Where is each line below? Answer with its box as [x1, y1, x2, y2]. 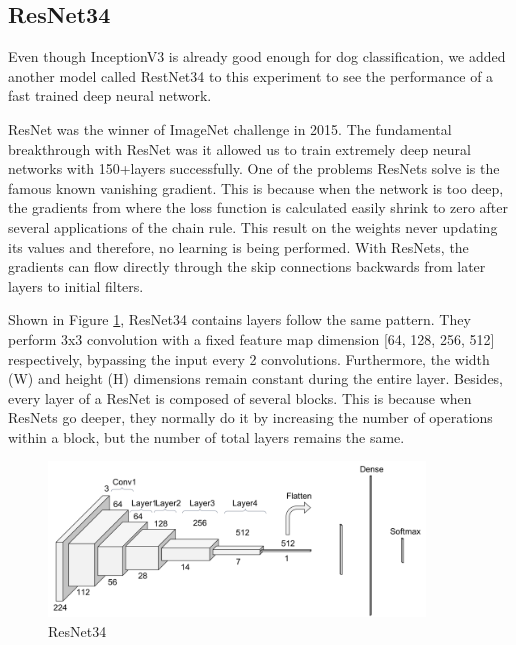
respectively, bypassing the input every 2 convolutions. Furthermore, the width [8, 348, 490, 369]
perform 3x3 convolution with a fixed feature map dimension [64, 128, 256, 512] [8, 328, 495, 349]
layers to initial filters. [8, 275, 144, 296]
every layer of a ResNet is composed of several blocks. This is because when [8, 387, 472, 408]
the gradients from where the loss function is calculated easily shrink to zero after [8, 197, 509, 218]
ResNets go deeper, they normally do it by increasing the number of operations [8, 407, 493, 428]
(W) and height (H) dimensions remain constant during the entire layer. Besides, [8, 368, 504, 389]
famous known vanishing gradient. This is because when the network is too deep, [8, 177, 504, 198]
